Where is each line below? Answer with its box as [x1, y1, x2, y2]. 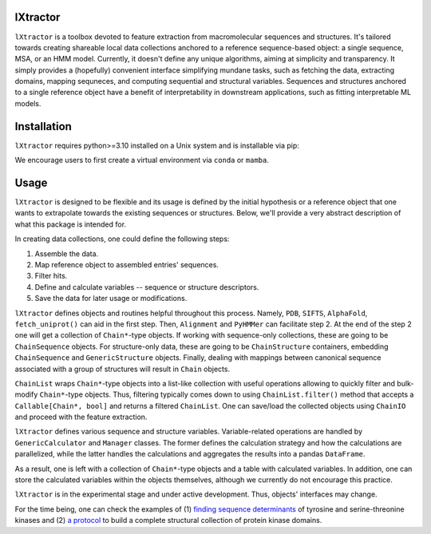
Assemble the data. [34, 248, 99, 259]
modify [14, 390, 38, 399]
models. [14, 98, 42, 108]
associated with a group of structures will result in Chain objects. [14, 364, 231, 374]
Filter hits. [34, 271, 68, 281]
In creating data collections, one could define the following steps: [14, 234, 230, 243]
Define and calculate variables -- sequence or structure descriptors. [34, 282, 259, 291]
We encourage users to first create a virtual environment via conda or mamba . [14, 156, 269, 165]
